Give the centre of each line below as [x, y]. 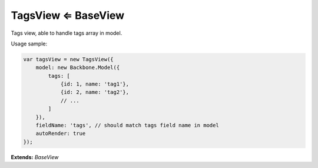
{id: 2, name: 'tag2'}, [95, 92]
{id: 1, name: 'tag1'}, [95, 84]
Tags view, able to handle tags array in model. [67, 33]
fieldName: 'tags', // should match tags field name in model [127, 126]
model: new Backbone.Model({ [78, 67]
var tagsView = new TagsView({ [69, 59]
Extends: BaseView [35, 157]
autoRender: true [61, 134]
